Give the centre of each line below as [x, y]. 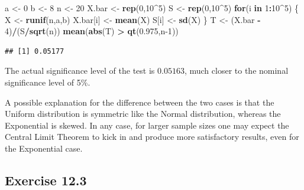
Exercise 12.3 [46, 180]
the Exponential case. [44, 148]
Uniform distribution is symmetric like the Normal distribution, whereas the [143, 114]
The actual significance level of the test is [80, 71]
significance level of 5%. [48, 82]
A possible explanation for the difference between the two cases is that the [140, 102]
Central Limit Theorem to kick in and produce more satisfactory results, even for [152, 137]
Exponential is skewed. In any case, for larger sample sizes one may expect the [147, 125]
